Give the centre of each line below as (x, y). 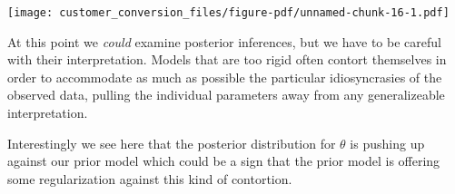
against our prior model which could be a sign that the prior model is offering (224, 161)
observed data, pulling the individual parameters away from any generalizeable (226, 95)
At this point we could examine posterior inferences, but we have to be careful (224, 41)
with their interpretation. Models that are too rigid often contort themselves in (227, 59)
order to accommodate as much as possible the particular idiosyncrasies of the (225, 77)
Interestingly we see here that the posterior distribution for (172, 143)
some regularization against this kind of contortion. (150, 178)
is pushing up (387, 143)
